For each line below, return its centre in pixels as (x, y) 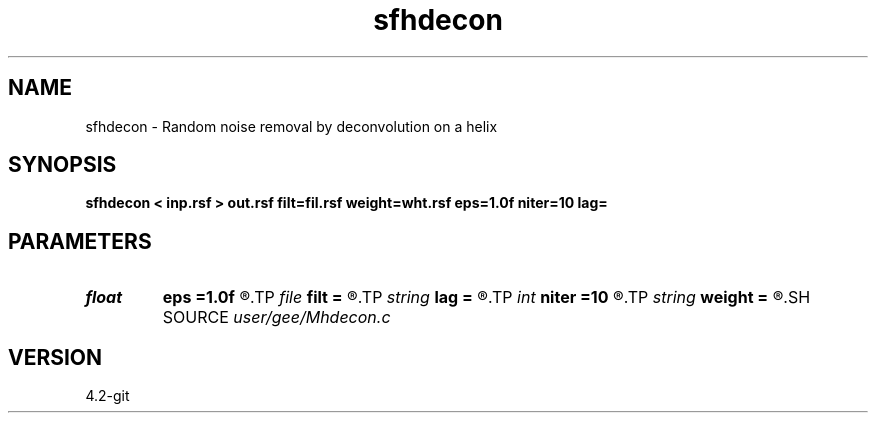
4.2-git (107, 396)
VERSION (55, 357)
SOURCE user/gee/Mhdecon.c (276, 317)
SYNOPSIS (62, 165)
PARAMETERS (80, 241)
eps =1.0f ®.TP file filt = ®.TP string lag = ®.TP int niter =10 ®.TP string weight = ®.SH (486, 297)
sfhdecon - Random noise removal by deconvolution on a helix (291, 126)
